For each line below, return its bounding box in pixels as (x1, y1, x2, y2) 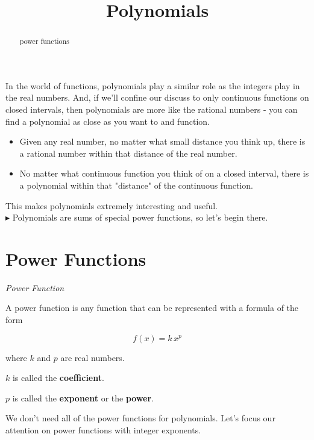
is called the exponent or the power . (12, 391, 154, 404)
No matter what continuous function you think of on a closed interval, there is (19, 167, 309, 180)
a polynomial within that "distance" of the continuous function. (19, 178, 253, 191)
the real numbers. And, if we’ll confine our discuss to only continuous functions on (5, 91, 309, 104)
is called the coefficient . (12, 371, 104, 384)
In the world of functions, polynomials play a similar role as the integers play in (5, 79, 300, 92)
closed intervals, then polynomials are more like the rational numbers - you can (5, 103, 298, 116)
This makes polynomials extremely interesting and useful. (5, 199, 218, 212)
